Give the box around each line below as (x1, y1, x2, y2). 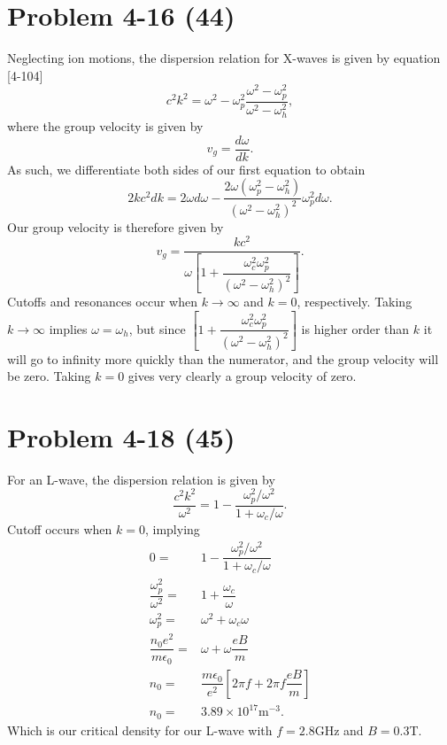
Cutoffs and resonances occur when (7, 292, 197, 311)
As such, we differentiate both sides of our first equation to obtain (7, 159, 366, 178)
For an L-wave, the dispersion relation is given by (7, 470, 275, 488)
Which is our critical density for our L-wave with (7, 720, 273, 739)
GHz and (314, 720, 364, 739)
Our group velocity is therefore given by (7, 217, 224, 236)
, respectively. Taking (297, 292, 412, 311)
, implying (144, 519, 200, 538)
